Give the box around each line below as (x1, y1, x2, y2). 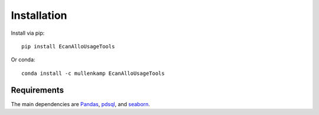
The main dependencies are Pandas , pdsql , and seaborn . (11, 100, 151, 107)
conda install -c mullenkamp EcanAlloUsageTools (21, 70, 165, 77)
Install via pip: (11, 29, 45, 37)
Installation (11, 9, 67, 22)
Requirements (11, 85, 64, 95)
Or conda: (11, 56, 35, 63)
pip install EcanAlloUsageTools (21, 43, 115, 50)
